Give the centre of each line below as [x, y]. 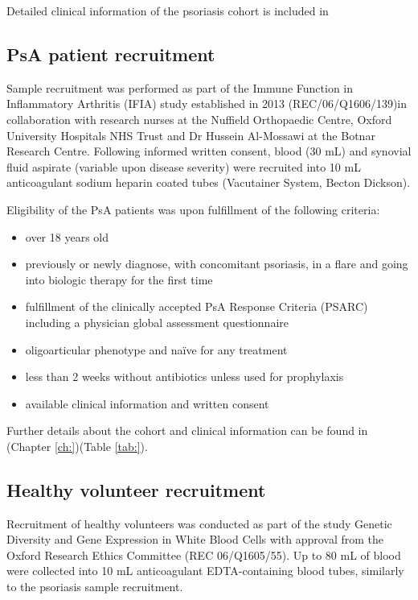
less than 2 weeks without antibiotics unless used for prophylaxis [184, 377]
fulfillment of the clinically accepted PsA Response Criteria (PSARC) [197, 306]
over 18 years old [67, 236]
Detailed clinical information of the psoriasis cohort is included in [168, 10]
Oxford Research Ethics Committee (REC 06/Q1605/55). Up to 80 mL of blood [204, 554]
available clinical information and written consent [147, 403]
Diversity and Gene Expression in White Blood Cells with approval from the [195, 539]
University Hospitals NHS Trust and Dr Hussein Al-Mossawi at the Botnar [191, 135]
